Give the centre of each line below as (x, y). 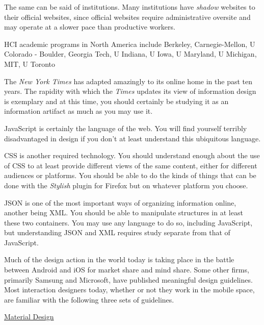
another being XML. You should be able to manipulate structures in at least (124, 212)
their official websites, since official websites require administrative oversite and (127, 17)
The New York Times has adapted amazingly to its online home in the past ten (128, 81)
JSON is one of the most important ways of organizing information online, (120, 202)
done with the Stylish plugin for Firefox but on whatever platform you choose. (126, 185)
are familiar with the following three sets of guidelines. (89, 299)
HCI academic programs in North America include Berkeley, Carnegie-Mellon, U (130, 44)
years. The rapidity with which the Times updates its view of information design (130, 91)
